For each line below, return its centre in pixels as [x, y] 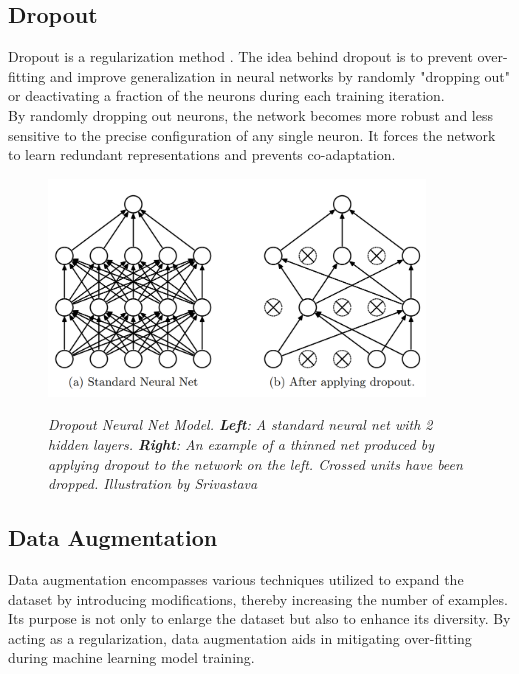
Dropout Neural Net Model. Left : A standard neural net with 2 [240, 424]
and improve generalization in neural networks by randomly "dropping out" [280, 75]
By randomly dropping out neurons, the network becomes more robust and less [250, 114]
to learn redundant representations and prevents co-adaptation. [202, 154]
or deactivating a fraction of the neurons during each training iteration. [226, 95]
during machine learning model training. [131, 657]
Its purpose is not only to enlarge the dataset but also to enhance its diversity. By [259, 618]
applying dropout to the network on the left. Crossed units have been [255, 463]
